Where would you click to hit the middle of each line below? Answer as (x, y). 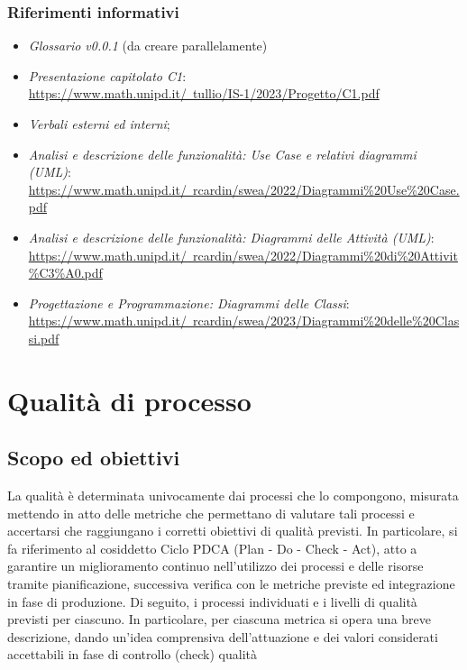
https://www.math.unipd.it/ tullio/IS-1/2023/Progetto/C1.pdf (204, 93)
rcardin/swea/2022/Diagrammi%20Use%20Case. (326, 189)
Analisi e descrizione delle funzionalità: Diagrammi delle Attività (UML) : (231, 237)
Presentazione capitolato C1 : (107, 75)
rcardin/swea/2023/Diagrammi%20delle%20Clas (326, 321)
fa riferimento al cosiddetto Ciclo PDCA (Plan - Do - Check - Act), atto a (212, 548)
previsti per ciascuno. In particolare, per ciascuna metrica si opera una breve (220, 619)
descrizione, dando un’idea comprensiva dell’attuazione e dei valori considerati (223, 636)
